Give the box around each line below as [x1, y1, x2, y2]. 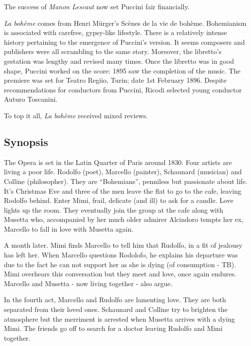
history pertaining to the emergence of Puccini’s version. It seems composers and [4, 36, 245, 47]
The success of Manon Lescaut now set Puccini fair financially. [4, 1, 190, 11]
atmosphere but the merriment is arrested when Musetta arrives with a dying [4, 313, 235, 324]
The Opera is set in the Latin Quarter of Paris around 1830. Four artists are [4, 157, 232, 167]
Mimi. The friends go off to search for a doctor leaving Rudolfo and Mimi [4, 323, 223, 333]
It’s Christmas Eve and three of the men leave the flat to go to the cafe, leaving [4, 185, 242, 196]
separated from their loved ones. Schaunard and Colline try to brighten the [4, 304, 228, 314]
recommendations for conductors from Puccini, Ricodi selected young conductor [4, 84, 242, 94]
